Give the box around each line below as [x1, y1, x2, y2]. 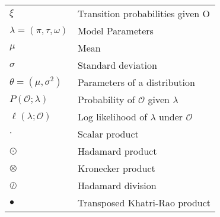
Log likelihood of [77, 110, 148, 123]
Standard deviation [77, 58, 157, 72]
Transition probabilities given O [77, 7, 210, 20]
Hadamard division [77, 178, 157, 192]
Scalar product [77, 127, 139, 141]
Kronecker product [77, 161, 155, 175]
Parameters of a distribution [77, 75, 195, 89]
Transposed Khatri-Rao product [77, 196, 211, 209]
